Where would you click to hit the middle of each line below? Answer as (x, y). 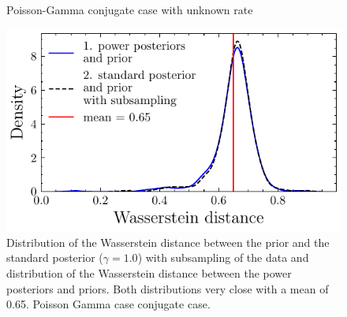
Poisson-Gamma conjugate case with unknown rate (130, 9)
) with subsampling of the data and (223, 257)
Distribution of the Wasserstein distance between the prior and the (168, 242)
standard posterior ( (55, 257)
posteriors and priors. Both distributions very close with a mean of (168, 288)
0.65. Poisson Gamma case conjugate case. (108, 304)
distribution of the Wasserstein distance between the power (149, 273)
